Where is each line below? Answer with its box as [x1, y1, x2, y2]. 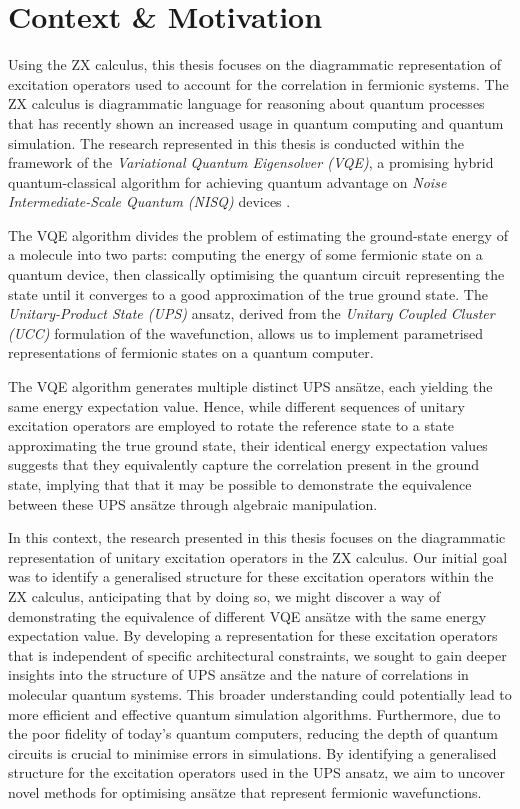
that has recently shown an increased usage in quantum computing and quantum [8, 112, 504, 133]
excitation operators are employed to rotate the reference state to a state [8, 415, 455, 436]
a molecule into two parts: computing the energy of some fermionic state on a [8, 244, 483, 265]
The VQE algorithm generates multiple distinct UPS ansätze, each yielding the [8, 376, 493, 397]
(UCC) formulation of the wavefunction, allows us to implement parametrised [8, 322, 484, 343]
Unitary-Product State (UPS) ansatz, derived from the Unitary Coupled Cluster [8, 303, 495, 324]
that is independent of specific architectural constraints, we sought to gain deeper [8, 644, 507, 665]
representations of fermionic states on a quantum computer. [8, 342, 374, 363]
